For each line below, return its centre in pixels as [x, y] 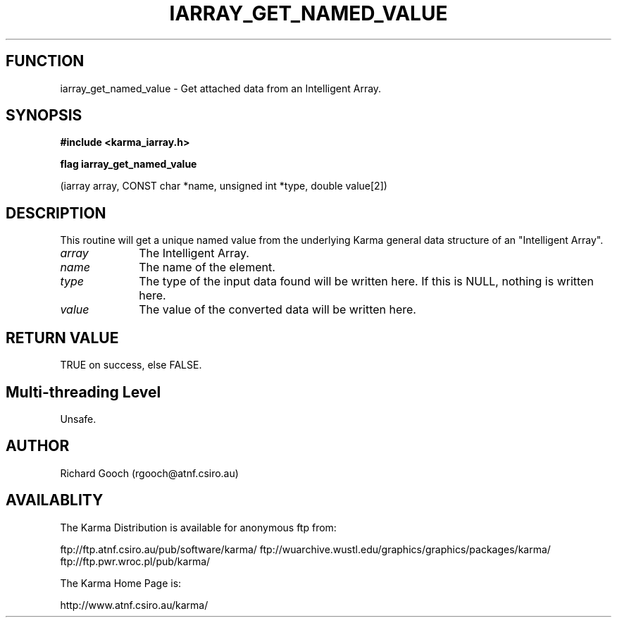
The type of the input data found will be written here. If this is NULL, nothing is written [366, 282]
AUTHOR [38, 446]
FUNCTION [45, 61]
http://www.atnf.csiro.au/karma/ [134, 605]
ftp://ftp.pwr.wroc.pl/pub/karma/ [135, 561]
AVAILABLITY [55, 500]
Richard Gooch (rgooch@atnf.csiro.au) [149, 473]
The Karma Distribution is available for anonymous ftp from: [198, 527]
